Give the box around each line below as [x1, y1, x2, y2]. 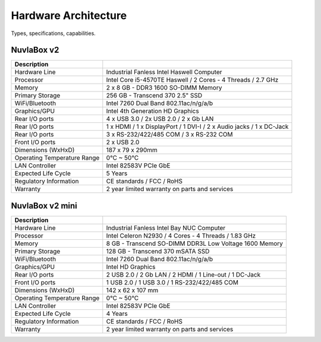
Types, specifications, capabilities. [11, 30, 96, 37]
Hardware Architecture [11, 9, 127, 22]
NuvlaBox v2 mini [11, 201, 77, 211]
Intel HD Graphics [106, 262, 156, 271]
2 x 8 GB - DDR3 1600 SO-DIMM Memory [106, 84, 222, 92]
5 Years [106, 169, 128, 178]
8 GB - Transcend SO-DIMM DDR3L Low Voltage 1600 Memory [106, 239, 284, 248]
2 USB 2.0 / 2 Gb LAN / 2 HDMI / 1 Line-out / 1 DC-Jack [106, 270, 261, 278]
